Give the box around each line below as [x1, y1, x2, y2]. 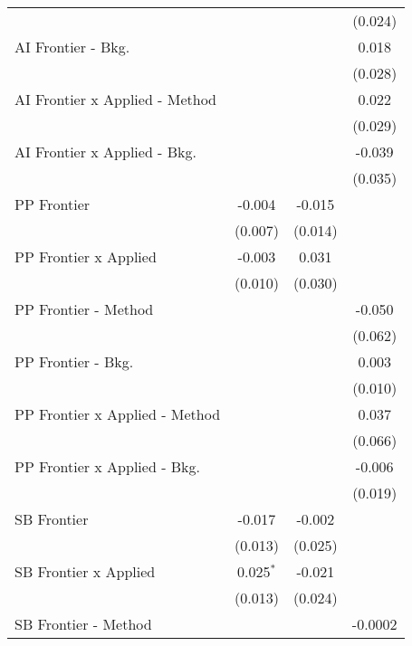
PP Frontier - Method [14, 299, 154, 319]
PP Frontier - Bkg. [14, 351, 134, 372]
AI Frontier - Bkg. [14, 36, 130, 57]
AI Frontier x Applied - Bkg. [14, 141, 196, 162]
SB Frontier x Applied [14, 561, 156, 582]
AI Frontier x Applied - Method [14, 89, 217, 109]
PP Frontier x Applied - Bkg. [14, 456, 201, 477]
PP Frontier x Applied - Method [14, 404, 221, 424]
